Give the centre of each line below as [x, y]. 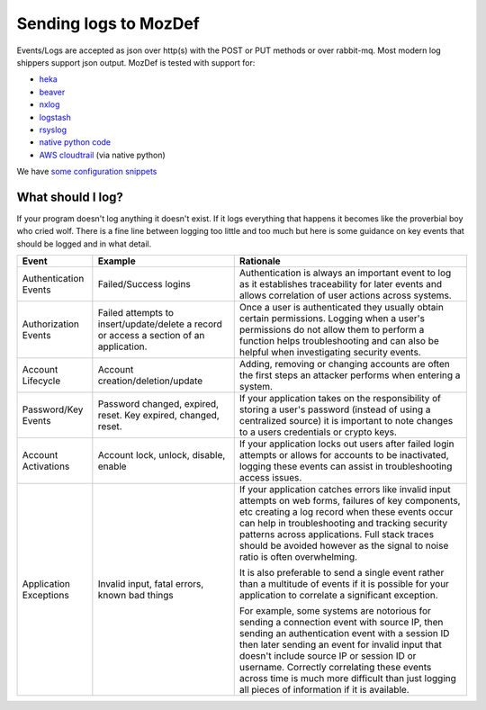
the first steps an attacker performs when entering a [350, 375]
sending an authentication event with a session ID [344, 634]
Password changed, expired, [158, 404]
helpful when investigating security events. [330, 353]
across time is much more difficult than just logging [347, 679]
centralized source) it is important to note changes [346, 421]
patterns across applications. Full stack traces [337, 535]
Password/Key [53, 409]
